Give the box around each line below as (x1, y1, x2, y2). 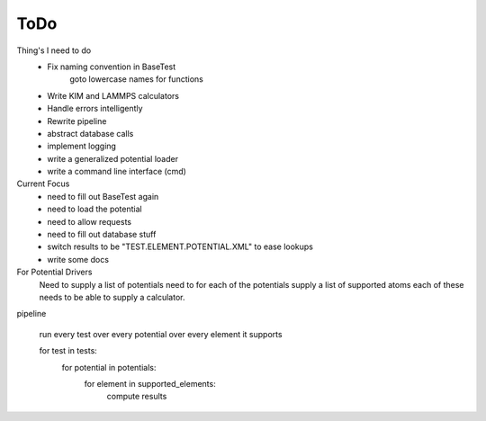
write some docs (47, 254, 110, 264)
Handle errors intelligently (47, 103, 143, 114)
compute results (106, 391, 167, 402)
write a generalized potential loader (47, 153, 179, 164)
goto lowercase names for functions (69, 74, 204, 85)
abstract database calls (47, 128, 134, 139)
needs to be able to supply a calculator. (39, 291, 185, 302)
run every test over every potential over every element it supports (39, 328, 283, 339)
